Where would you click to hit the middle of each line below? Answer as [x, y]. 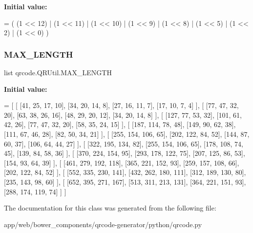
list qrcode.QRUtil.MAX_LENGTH [58, 72]
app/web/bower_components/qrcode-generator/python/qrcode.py [103, 224]
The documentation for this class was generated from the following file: [110, 208]
